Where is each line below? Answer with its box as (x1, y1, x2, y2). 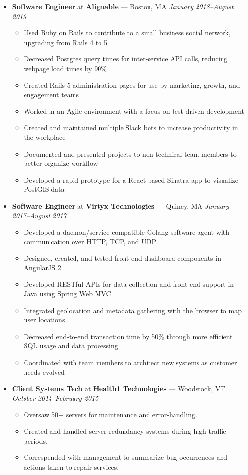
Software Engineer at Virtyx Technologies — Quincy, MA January (12, 200, 229, 211)
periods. (24, 435, 48, 446)
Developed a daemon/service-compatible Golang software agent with (24, 227, 229, 237)
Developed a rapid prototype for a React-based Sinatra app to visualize (24, 174, 239, 185)
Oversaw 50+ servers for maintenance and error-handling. (24, 409, 197, 420)
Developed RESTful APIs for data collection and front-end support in (24, 279, 234, 289)
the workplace (24, 132, 66, 142)
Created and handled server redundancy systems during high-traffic (24, 426, 226, 436)
